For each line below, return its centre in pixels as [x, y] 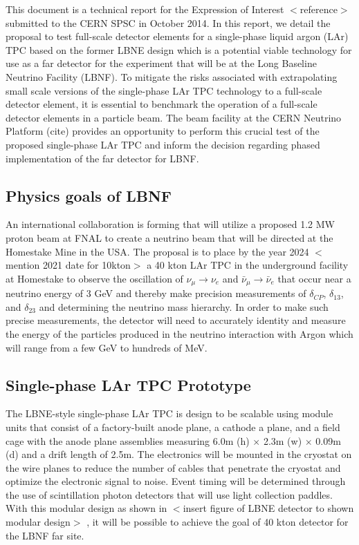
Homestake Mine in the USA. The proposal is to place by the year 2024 [157, 251]
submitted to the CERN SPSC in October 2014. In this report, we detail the [168, 22]
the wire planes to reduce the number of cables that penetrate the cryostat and [173, 467]
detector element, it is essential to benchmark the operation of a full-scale [162, 104]
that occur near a [314, 278]
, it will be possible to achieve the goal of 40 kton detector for [218, 522]
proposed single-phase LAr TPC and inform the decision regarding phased [163, 144]
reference [319, 9]
